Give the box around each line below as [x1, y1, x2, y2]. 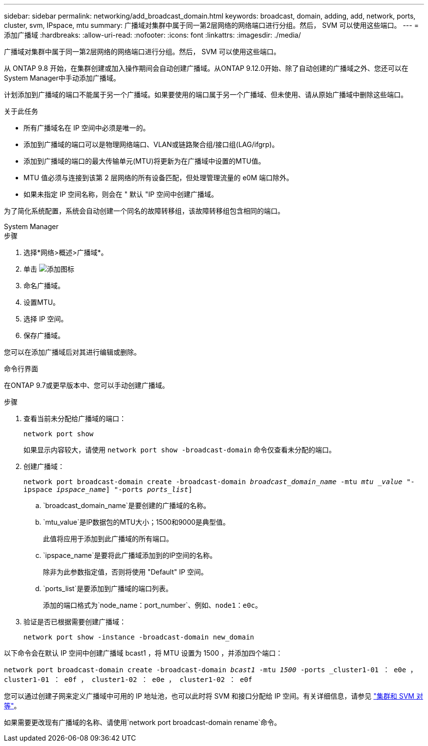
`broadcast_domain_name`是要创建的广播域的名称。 [43, 501, 211, 510]
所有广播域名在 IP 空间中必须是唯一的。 [23, 124, 150, 132]
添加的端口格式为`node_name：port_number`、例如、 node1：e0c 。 [43, 601, 262, 609]
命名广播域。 [23, 281, 64, 290]
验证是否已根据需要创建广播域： [23, 618, 126, 626]
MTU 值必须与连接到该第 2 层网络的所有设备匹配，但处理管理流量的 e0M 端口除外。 [23, 173, 293, 182]
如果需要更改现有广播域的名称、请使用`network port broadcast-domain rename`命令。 [4, 718, 281, 726]
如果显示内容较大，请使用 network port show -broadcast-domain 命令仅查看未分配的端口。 [23, 446, 336, 454]
